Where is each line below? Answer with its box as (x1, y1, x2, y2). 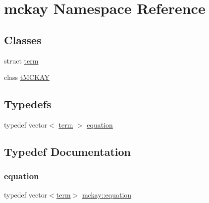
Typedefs (4, 96, 52, 112)
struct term (4, 55, 39, 66)
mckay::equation (82, 189, 132, 200)
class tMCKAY (4, 72, 50, 82)
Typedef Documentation (4, 143, 131, 159)
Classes (4, 32, 42, 47)
